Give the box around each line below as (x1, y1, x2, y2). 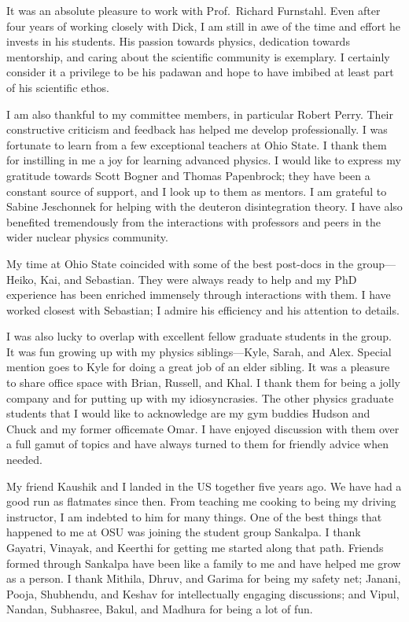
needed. (6, 451, 42, 468)
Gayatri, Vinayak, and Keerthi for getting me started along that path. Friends (6, 539, 384, 555)
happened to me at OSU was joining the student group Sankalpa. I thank (6, 524, 361, 540)
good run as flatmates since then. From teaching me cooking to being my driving (6, 493, 396, 510)
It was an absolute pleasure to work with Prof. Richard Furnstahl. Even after (6, 2, 381, 18)
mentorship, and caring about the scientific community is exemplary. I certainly (6, 48, 390, 64)
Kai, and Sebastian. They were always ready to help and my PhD (40, 271, 357, 287)
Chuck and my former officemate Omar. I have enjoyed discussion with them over (6, 420, 400, 436)
